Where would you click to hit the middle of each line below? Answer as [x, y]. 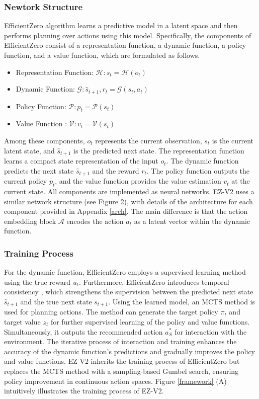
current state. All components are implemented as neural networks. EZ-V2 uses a [129, 191]
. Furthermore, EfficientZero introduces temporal [154, 282]
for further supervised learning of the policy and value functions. [150, 321]
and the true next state [56, 301]
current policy [26, 181]
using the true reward [37, 282]
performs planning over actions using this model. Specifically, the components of [128, 35]
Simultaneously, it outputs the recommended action [83, 331]
